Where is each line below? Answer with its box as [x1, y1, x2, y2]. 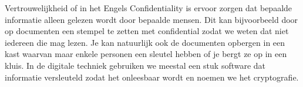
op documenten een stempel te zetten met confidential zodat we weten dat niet [5, 25, 289, 37]
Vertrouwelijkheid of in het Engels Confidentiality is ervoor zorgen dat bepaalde [5, 2, 292, 14]
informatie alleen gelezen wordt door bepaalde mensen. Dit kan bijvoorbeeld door [5, 13, 298, 25]
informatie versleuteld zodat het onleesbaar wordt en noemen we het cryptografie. [5, 71, 299, 83]
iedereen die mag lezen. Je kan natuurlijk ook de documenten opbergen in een [5, 36, 285, 48]
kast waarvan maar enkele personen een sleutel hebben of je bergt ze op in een [5, 48, 287, 60]
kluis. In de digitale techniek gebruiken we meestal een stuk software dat [5, 59, 266, 71]
